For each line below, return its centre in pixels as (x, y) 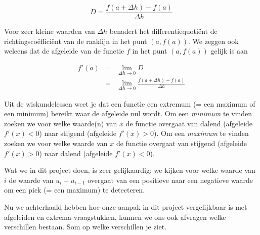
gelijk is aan (229, 51)
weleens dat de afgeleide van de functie (64, 51)
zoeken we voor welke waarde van (56, 143)
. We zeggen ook (213, 41)
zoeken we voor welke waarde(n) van (61, 123)
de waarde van (31, 180)
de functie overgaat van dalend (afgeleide (189, 123)
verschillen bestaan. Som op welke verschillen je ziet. (85, 227)
